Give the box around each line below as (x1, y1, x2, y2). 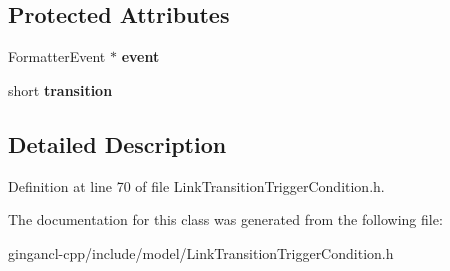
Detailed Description (8, 128, 227, 159)
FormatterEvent (8, 46, 106, 67)
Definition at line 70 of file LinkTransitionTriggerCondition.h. (8, 175, 385, 196)
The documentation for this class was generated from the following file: (8, 209, 443, 230)
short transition (8, 79, 113, 100)
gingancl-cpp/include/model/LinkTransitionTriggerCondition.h (8, 242, 394, 263)
